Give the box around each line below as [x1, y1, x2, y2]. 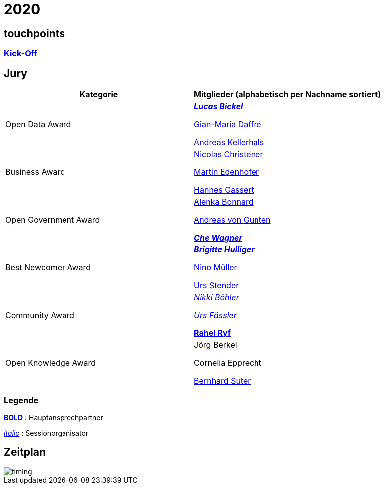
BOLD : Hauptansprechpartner [4, 413, 103, 422]
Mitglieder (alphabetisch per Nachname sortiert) [194, 89, 381, 100]
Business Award [5, 167, 65, 177]
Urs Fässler [194, 310, 237, 321]
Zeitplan [4, 446, 46, 459]
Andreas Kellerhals [194, 137, 264, 148]
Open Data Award [5, 119, 71, 130]
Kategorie [79, 89, 118, 100]
